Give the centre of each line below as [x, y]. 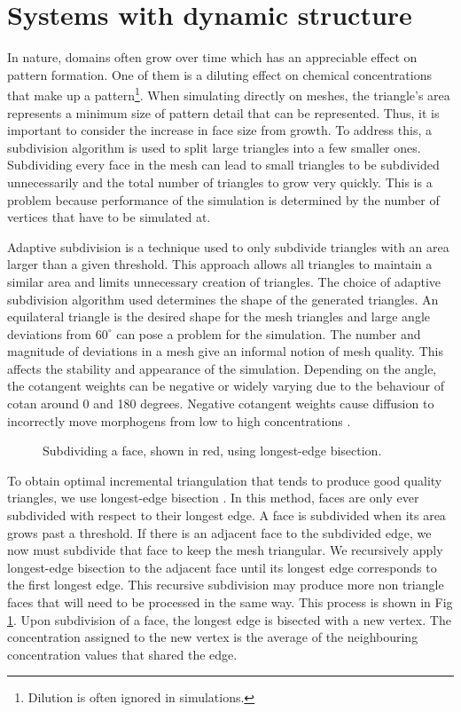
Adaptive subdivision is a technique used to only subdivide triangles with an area [228, 246]
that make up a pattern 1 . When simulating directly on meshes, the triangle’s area [229, 94]
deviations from [50, 333]
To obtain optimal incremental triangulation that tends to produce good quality [225, 480]
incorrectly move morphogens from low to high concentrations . [179, 420]
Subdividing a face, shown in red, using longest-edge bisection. [212, 451]
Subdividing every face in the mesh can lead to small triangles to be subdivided [223, 165]
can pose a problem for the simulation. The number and [269, 333]
